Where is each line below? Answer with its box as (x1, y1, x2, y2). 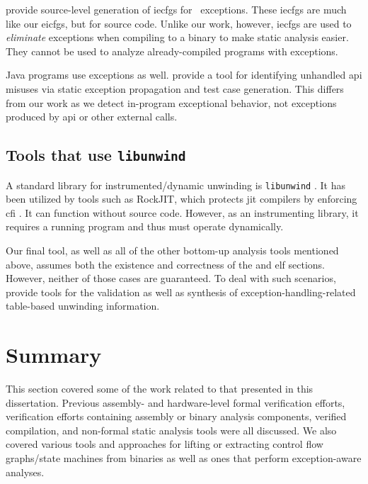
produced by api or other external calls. (6, 109, 178, 124)
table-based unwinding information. (6, 298, 160, 313)
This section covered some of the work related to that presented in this (6, 381, 314, 396)
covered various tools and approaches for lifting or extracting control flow (6, 437, 323, 451)
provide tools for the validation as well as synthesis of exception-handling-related (6, 284, 356, 299)
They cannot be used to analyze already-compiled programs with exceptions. (6, 43, 338, 58)
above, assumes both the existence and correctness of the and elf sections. (6, 257, 325, 271)
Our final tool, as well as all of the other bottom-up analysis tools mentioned (6, 242, 339, 257)
